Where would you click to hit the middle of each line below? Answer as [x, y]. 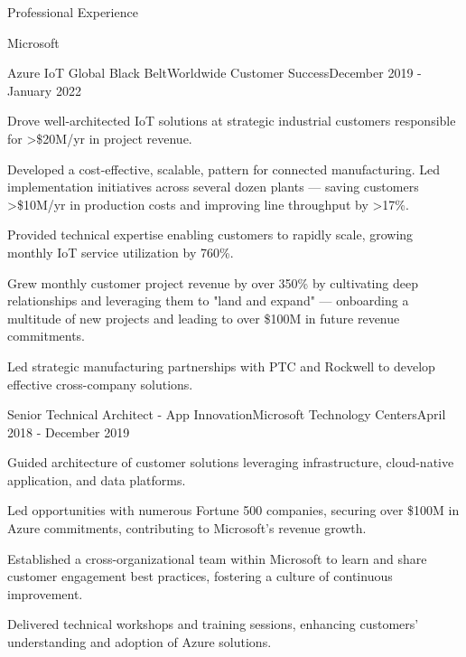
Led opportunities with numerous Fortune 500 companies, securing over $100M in [233, 510]
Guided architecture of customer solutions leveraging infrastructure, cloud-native [231, 462]
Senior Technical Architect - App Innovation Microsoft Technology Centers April [227, 414]
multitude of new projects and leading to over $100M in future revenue [204, 318]
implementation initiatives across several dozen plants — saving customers [213, 187]
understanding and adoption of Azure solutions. [140, 642]
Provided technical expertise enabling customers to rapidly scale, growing [210, 235]
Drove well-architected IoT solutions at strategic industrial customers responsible [232, 121]
